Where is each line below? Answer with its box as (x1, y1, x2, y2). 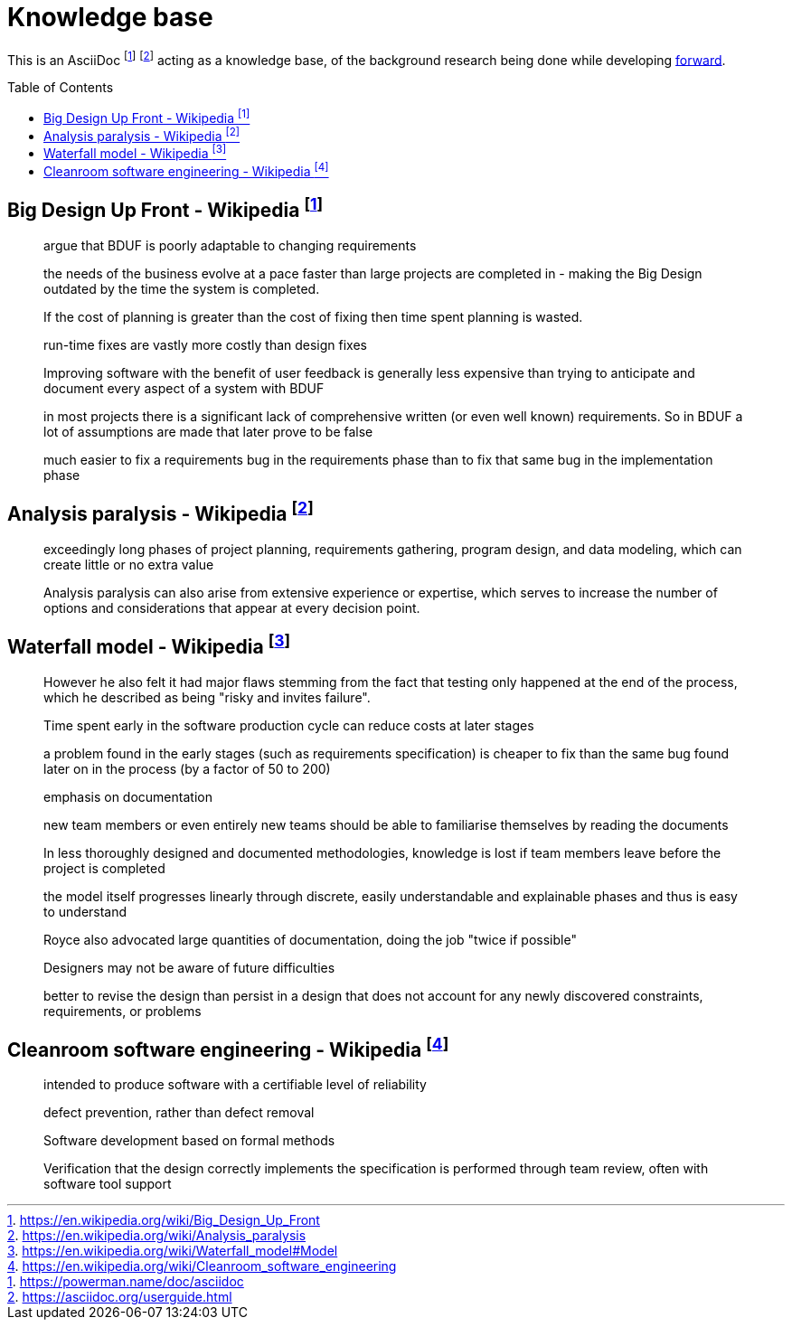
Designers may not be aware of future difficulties (43, 959, 335, 975)
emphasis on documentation (43, 788, 212, 805)
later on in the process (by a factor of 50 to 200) (43, 760, 331, 776)
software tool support (43, 1176, 172, 1192)
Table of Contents (7, 80, 114, 96)
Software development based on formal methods (43, 1133, 335, 1149)
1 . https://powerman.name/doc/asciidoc (7, 1274, 244, 1290)
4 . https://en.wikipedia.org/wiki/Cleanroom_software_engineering (7, 1258, 397, 1275)
